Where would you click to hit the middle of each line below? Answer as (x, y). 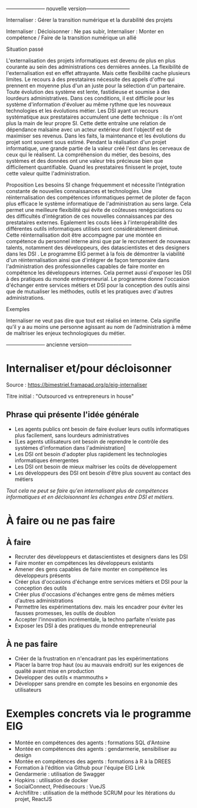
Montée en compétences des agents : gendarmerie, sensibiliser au (96, 748)
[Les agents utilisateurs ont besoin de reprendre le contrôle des (91, 441)
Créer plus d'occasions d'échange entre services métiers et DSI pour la (101, 581)
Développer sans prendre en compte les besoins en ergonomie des (96, 683)
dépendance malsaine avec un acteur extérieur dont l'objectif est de (89, 130)
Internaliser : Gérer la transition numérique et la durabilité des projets (89, 20)
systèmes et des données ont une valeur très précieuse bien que (85, 161)
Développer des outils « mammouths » (61, 677)
